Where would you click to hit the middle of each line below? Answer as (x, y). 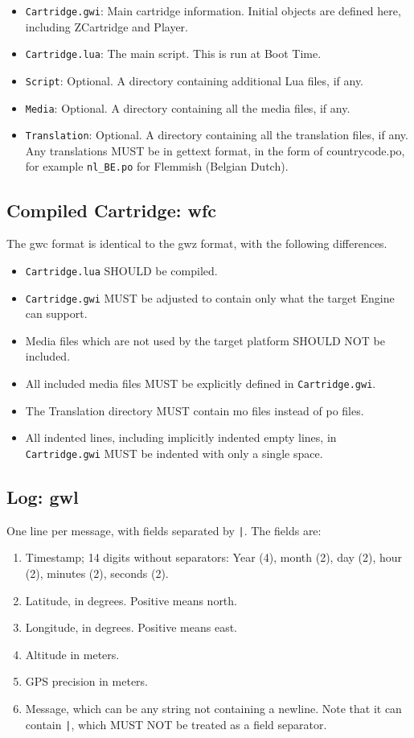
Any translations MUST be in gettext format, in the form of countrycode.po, (215, 150)
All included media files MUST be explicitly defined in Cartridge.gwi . (201, 383)
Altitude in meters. (72, 654)
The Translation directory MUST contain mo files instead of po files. (195, 410)
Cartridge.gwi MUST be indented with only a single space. (174, 453)
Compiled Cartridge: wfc (112, 210)
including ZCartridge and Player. (107, 26)
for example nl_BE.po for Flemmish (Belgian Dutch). (157, 166)
